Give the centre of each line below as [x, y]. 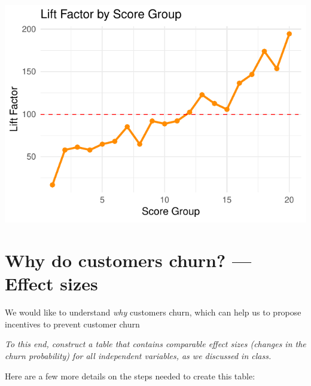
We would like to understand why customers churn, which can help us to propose [153, 312]
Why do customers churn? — [128, 260]
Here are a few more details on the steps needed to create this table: [130, 376]
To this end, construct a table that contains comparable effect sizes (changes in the [155, 344]
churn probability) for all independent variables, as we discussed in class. [138, 356]
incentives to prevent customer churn [72, 324]
